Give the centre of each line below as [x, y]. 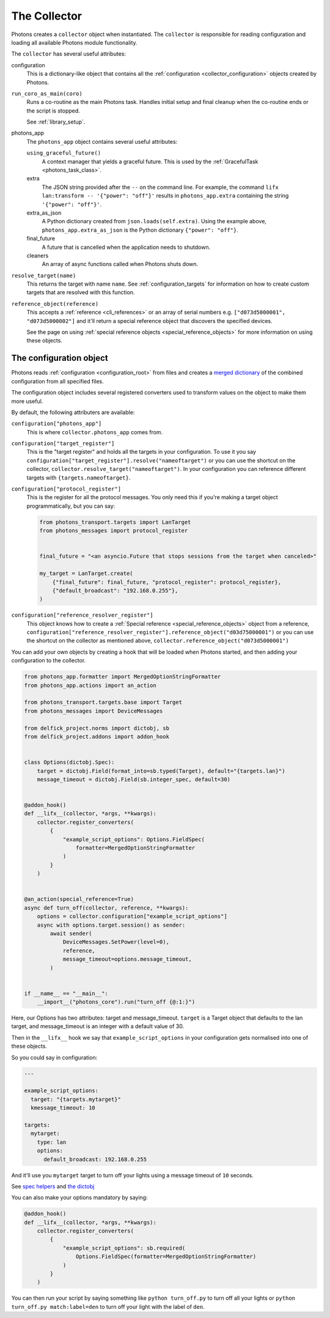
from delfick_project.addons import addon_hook [97, 736]
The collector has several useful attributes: [69, 54]
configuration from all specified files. [57, 381]
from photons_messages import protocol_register [114, 531]
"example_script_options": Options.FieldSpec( [134, 839]
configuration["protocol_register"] [66, 489]
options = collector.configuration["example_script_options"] [132, 916]
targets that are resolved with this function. [81, 292]
